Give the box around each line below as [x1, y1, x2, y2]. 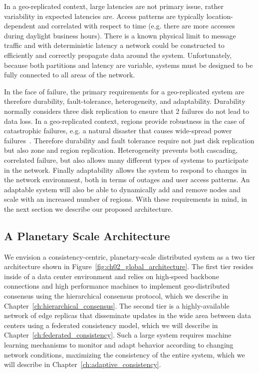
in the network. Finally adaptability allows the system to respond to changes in [4, 164, 247, 175]
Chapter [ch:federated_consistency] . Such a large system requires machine [4, 330, 232, 340]
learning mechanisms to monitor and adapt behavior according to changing [4, 340, 234, 350]
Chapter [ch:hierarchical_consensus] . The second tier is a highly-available [4, 300, 230, 311]
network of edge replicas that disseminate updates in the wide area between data [4, 310, 252, 321]
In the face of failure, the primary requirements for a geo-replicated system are [4, 86, 245, 96]
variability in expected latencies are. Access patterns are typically [4, 10, 204, 21]
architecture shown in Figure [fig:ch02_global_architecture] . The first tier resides [4, 261, 254, 272]
